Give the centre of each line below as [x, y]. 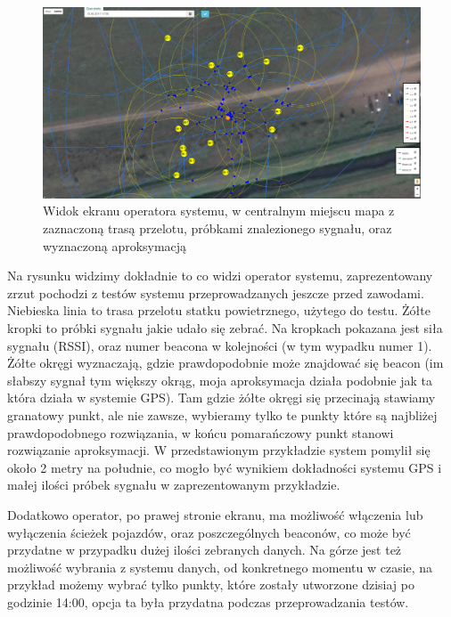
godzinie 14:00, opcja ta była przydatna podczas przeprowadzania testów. [208, 601]
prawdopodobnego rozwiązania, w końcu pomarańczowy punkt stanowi [201, 432]
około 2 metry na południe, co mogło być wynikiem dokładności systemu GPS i [225, 467]
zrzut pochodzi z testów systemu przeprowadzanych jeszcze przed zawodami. [216, 292]
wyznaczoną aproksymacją [115, 245]
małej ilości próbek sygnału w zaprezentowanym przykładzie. [174, 485]
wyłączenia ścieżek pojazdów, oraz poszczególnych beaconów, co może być [209, 532]
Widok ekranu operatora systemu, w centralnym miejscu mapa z [219, 211]
